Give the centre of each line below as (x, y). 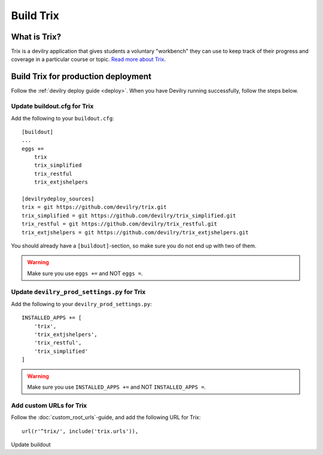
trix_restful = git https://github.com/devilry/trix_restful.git (120, 224)
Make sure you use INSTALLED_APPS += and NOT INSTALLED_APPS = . (117, 387)
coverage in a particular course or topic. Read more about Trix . (89, 59)
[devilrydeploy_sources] (58, 199)
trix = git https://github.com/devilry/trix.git (94, 207)
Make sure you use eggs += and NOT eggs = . (85, 273)
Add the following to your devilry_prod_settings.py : (82, 304)
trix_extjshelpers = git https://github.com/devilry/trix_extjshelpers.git (135, 232)
